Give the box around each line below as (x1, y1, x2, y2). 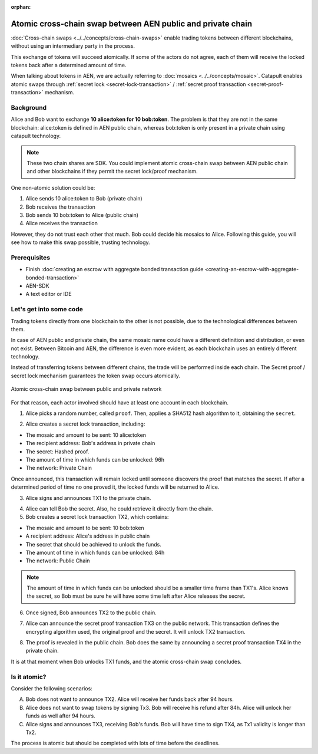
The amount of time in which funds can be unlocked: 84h (25, 549, 165, 556)
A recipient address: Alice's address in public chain (25, 532, 150, 539)
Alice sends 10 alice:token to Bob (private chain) (25, 195, 143, 202)
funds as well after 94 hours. (25, 712, 95, 719)
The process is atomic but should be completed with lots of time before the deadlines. (11, 740, 220, 747)
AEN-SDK (25, 282, 49, 289)
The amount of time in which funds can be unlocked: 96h (25, 456, 165, 463)
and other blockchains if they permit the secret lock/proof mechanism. (26, 168, 198, 175)
